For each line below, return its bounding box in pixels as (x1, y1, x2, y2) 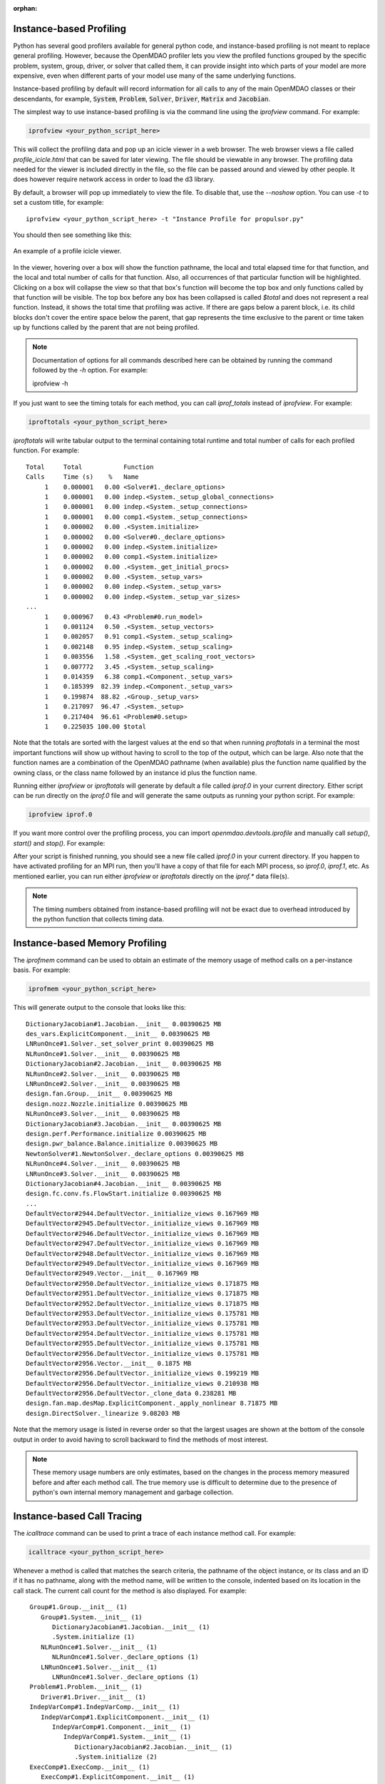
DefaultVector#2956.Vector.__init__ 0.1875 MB (26, 1359, 192, 1367)
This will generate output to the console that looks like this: (13, 1003, 187, 1012)
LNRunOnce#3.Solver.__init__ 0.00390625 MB (26, 1170, 180, 1177)
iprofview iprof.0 (28, 811, 93, 818)
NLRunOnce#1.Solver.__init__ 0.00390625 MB (26, 1050, 180, 1058)
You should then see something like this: (13, 230, 132, 239)
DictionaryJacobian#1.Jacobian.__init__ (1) (52, 1623, 210, 1631)
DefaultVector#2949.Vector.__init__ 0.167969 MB (26, 1269, 199, 1277)
